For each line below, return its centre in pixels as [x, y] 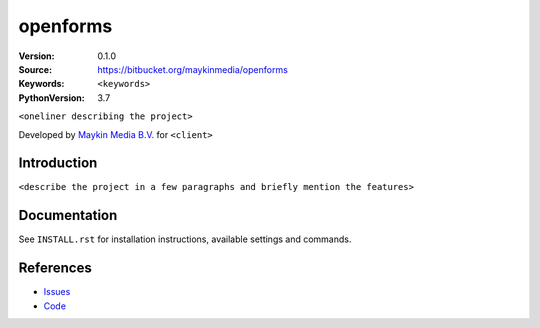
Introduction [58, 163]
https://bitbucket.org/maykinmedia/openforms [193, 69]
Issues [57, 292]
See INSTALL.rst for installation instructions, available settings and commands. [185, 239]
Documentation [68, 215]
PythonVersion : [51, 97]
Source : [35, 69]
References [55, 268]
